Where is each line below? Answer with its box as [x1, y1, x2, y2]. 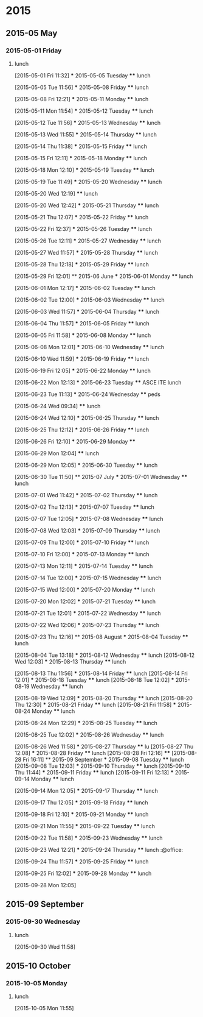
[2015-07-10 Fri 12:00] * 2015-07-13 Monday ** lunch [14, 550, 150, 558]
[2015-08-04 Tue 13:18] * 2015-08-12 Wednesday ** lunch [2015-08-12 [14, 651, 195, 659]
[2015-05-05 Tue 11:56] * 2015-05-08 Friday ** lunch [14, 83, 150, 91]
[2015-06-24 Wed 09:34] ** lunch [14, 402, 101, 409]
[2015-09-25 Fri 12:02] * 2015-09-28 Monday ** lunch [14, 870, 152, 877]
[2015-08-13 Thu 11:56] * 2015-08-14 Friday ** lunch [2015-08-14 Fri [14, 670, 188, 677]
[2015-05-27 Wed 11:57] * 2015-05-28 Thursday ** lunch [14, 249, 159, 256]
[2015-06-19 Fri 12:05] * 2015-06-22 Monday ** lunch [14, 367, 151, 374]
